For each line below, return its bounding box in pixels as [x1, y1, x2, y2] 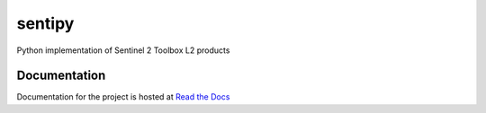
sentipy [16, 13, 75, 33]
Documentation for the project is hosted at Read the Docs [16, 91, 230, 102]
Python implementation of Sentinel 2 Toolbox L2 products [16, 45, 230, 56]
